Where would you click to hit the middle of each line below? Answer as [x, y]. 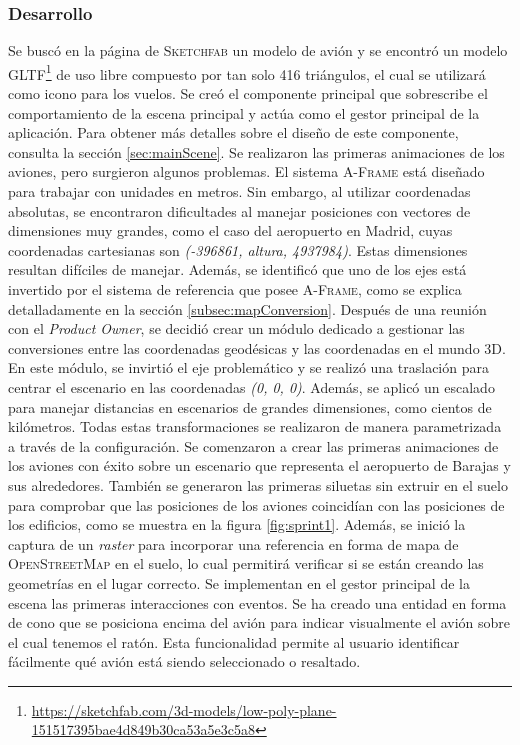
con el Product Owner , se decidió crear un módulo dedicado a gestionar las [236, 328]
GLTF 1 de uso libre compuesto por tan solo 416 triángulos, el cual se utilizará [247, 72]
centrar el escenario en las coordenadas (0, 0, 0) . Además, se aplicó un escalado [251, 386]
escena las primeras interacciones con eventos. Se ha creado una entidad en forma [257, 602]
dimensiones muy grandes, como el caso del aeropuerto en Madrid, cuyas [230, 230]
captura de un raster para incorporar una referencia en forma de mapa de [233, 543]
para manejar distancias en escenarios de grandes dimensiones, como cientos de [250, 406]
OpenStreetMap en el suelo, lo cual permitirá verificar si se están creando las [246, 563]
